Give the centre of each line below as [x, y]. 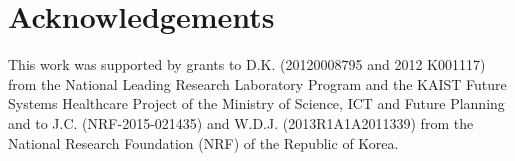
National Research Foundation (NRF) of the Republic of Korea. [203, 142]
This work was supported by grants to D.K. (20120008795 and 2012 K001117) [247, 64]
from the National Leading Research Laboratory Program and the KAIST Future [257, 83]
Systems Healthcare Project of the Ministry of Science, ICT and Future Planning [256, 103]
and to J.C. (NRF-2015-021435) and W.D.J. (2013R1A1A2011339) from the [241, 122]
